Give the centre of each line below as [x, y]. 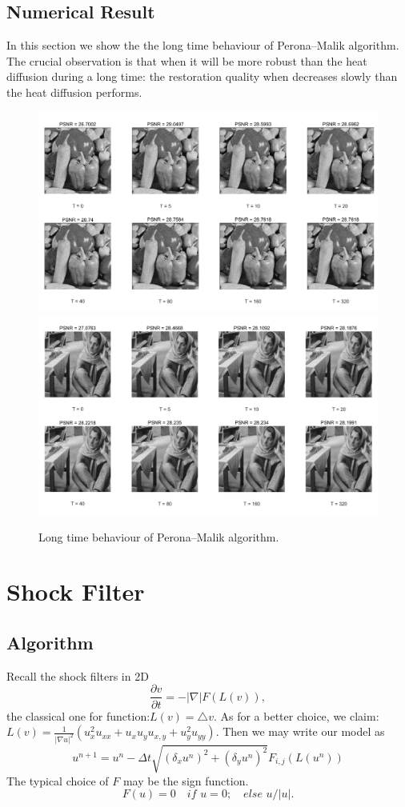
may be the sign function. [186, 780]
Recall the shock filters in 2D [78, 675]
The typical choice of [58, 780]
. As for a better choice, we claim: [296, 715]
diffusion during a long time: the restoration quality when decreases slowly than [202, 76]
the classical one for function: [78, 715]
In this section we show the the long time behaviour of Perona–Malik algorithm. [203, 45]
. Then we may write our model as [300, 731]
